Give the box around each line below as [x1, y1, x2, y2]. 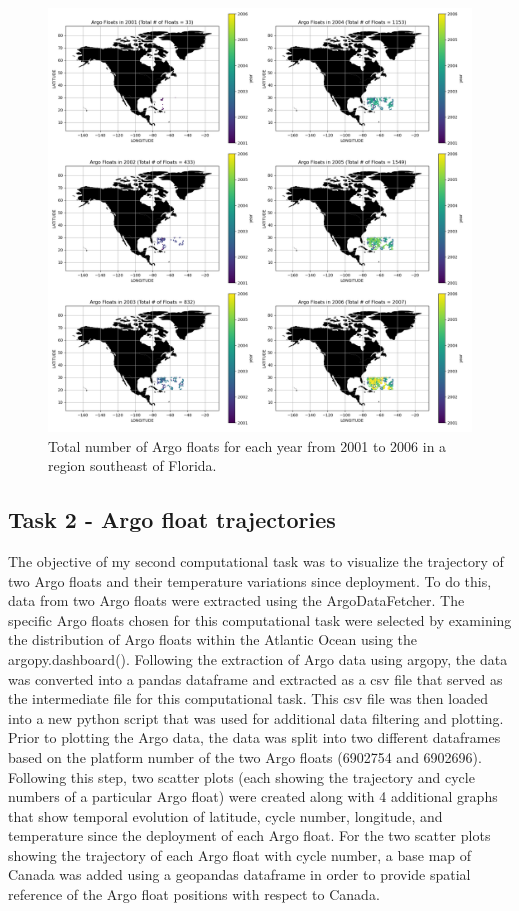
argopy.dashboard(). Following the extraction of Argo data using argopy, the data [8, 648, 508, 669]
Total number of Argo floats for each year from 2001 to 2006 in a [48, 435, 447, 456]
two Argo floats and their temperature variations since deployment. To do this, [8, 570, 492, 591]
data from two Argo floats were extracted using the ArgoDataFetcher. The [8, 590, 465, 611]
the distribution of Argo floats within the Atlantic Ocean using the [8, 629, 418, 650]
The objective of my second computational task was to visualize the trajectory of [8, 550, 504, 571]
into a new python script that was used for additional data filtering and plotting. [8, 707, 504, 728]
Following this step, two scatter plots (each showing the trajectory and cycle [8, 766, 475, 787]
